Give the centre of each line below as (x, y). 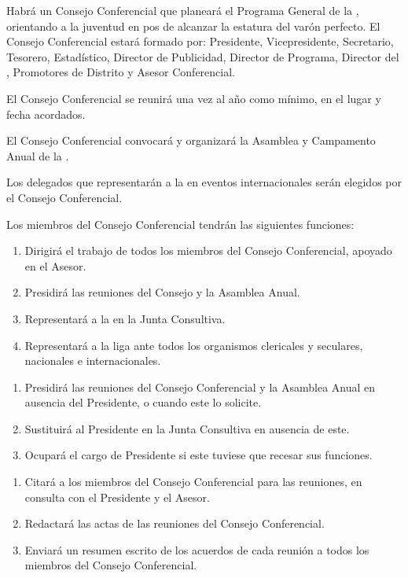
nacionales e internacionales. (93, 361)
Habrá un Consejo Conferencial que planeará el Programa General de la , (183, 10)
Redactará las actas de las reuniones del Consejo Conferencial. (175, 523)
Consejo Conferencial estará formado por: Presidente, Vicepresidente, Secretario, (200, 41)
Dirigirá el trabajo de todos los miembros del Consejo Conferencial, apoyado (208, 250)
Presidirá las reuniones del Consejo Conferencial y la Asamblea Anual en (200, 387)
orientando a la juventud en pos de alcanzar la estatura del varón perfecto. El (193, 26)
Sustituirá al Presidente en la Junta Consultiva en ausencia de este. (187, 428)
